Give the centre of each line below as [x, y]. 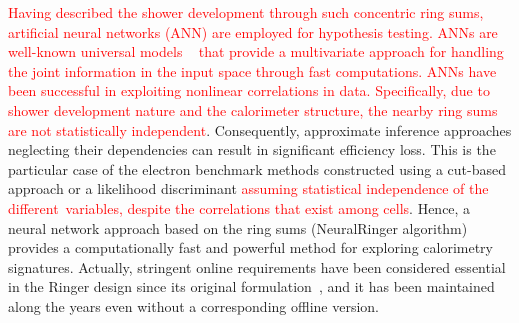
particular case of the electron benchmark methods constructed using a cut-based [257, 168]
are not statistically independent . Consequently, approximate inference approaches [260, 129]
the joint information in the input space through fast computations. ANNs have [252, 70]
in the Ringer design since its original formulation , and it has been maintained [251, 286]
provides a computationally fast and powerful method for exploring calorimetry [250, 247]
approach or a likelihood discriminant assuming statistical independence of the [248, 188]
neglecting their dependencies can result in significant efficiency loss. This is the [252, 149]
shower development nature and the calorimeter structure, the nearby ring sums [253, 109]
